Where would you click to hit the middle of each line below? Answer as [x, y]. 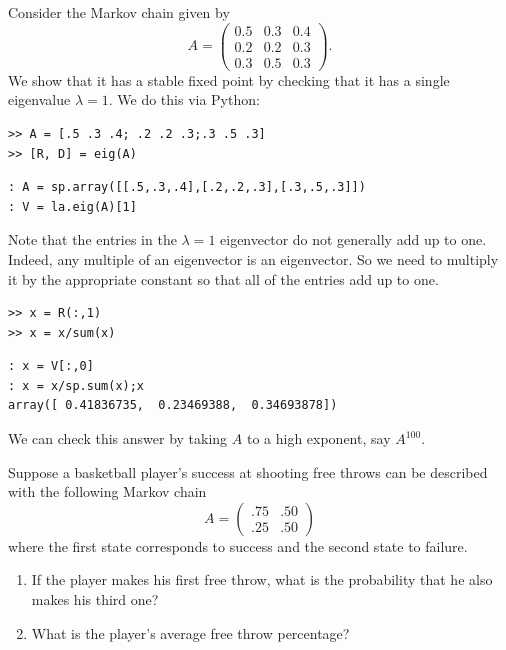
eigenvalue [39, 99]
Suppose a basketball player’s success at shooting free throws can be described [248, 471]
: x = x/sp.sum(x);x [76, 385]
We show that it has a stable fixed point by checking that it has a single [229, 79]
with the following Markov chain [107, 491]
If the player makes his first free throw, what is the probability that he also [262, 579]
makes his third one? [95, 599]
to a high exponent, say [318, 438]
